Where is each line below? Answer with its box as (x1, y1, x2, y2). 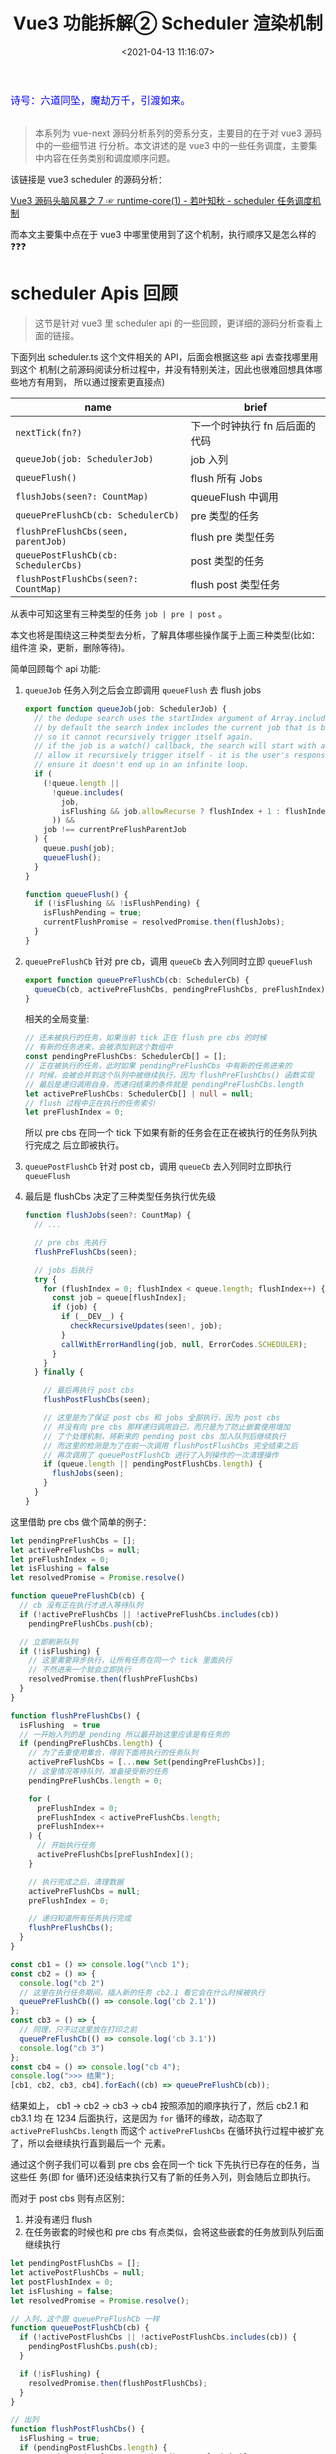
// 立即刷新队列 (19, 1637, 78, 1647)
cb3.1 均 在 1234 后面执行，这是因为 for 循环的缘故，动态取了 (10, 2112, 264, 2124)
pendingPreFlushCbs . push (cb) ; (28, 1619, 155, 1629)
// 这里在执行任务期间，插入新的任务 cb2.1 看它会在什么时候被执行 (19, 1987, 265, 1998)
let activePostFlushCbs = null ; (10, 2268, 145, 2278)
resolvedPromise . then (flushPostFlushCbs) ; (28, 2378, 208, 2388)
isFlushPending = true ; (43, 908, 142, 918)
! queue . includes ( (51, 787, 125, 798)
